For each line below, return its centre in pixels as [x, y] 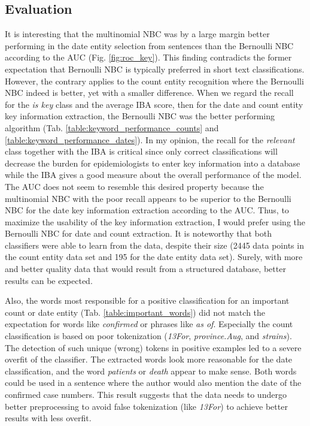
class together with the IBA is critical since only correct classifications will [141, 151]
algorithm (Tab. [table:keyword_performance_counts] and [112, 127]
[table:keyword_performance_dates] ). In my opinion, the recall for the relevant [150, 139]
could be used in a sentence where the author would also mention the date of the [153, 383]
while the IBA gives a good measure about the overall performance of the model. [153, 175]
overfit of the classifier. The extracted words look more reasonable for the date [149, 359]
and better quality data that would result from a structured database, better [145, 269]
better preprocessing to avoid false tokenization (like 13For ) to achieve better [146, 406]
